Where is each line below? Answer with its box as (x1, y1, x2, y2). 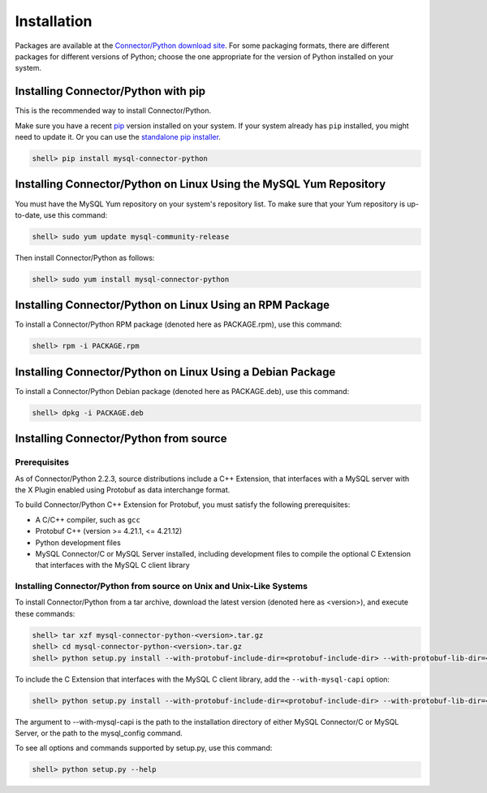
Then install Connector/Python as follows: (15, 253, 155, 262)
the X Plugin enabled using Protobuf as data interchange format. (15, 484, 231, 495)
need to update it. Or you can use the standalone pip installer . (15, 132, 221, 142)
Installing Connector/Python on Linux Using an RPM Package (15, 298, 330, 312)
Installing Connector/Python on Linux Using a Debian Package (15, 365, 336, 379)
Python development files (35, 537, 121, 548)
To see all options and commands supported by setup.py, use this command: (15, 743, 273, 753)
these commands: (15, 609, 75, 618)
